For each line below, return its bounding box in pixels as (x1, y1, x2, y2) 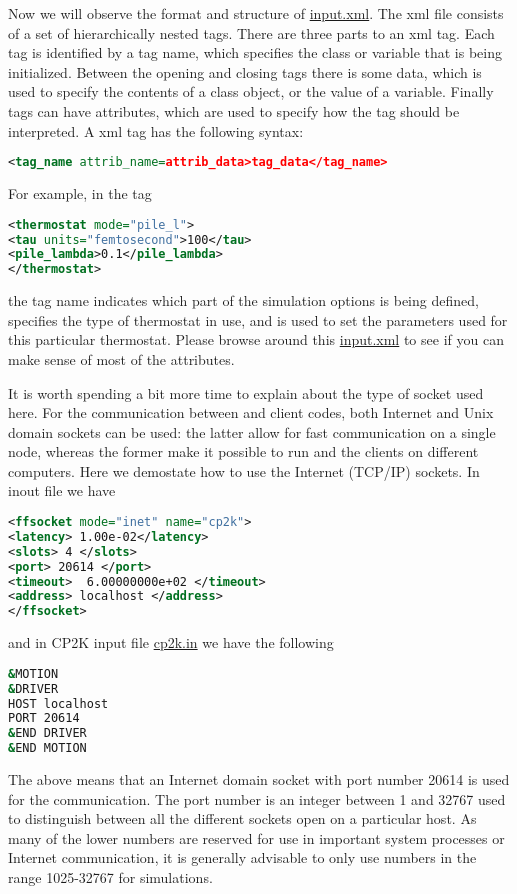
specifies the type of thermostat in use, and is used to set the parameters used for (8, 309, 508, 330)
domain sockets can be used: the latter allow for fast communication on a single (8, 421, 496, 442)
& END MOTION (8, 741, 87, 756)
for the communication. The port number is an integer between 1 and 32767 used (8, 788, 506, 809)
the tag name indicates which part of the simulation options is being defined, (8, 290, 479, 311)
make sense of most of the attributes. (8, 348, 235, 369)
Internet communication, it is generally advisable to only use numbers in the (8, 847, 477, 868)
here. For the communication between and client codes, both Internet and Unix (8, 402, 494, 423)
